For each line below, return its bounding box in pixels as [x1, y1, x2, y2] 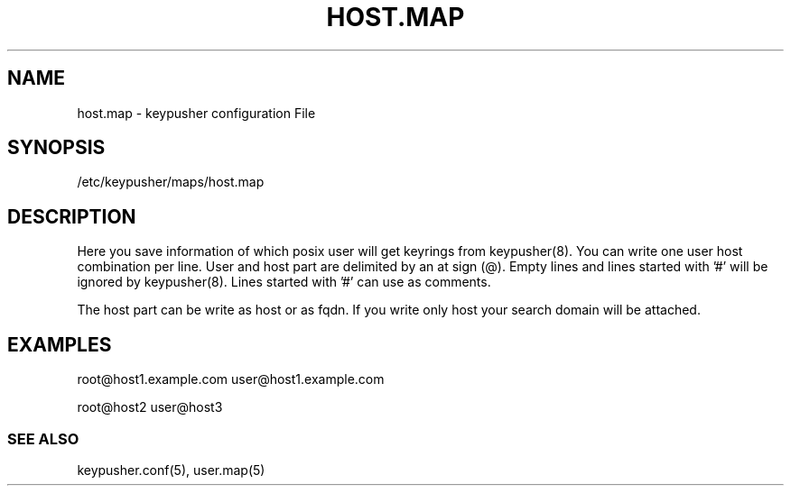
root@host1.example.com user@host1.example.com [77, 371, 385, 388]
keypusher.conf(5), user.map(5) [77, 461, 265, 478]
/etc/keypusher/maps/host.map [77, 174, 265, 190]
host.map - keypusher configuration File [77, 105, 316, 121]
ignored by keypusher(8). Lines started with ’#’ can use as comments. [77, 274, 491, 290]
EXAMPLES [7, 333, 112, 356]
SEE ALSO [7, 429, 79, 448]
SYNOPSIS [7, 136, 106, 160]
